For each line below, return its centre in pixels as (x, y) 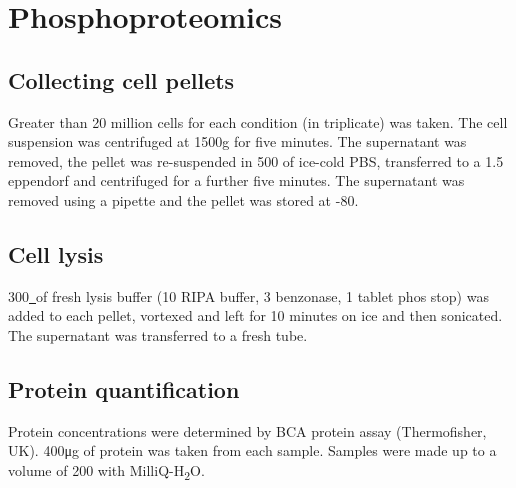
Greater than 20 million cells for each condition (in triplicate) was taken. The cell (258, 121)
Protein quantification (124, 388)
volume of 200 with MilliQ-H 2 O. (106, 471)
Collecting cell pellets (121, 79)
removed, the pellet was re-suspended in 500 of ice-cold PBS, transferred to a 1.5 (256, 160)
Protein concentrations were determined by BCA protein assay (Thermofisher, (247, 430)
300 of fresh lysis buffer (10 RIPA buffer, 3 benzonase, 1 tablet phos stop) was (248, 295)
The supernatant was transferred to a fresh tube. (158, 334)
